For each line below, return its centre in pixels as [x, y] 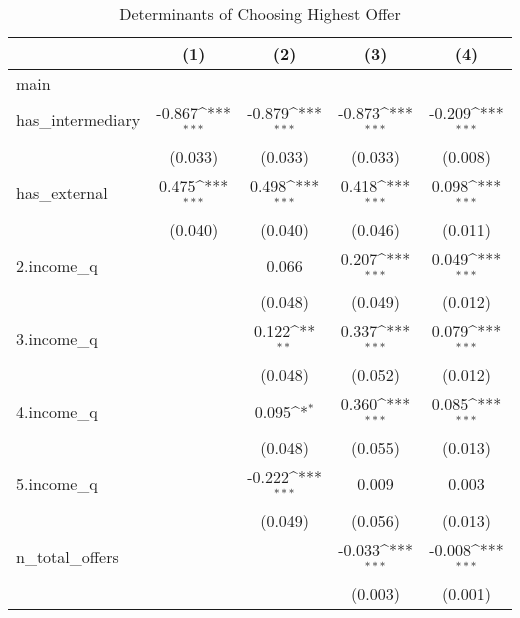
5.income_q [57, 484]
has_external [62, 193]
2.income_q [57, 265]
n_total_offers [67, 557]
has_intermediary [78, 120]
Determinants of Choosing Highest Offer [260, 13]
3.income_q [57, 338]
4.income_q [57, 411]
